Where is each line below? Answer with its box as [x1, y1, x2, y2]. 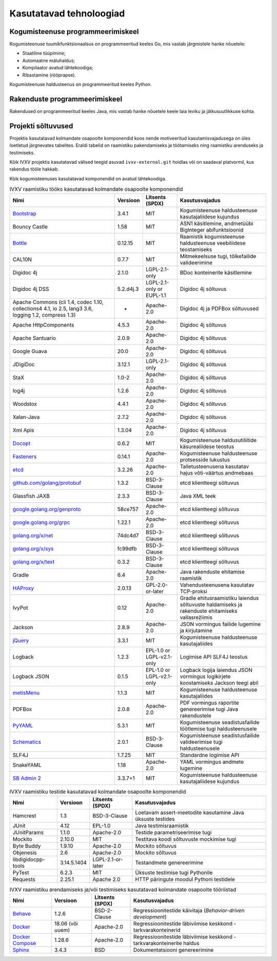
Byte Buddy [12, 842, 41, 850]
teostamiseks [180, 246, 212, 253]
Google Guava [12, 347, 47, 354]
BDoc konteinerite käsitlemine [180, 269, 252, 276]
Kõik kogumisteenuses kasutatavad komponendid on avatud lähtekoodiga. [9, 175, 167, 182]
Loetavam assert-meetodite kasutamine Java [135, 809, 244, 816]
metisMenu [12, 689, 40, 696]
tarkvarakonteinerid [133, 927, 181, 934]
